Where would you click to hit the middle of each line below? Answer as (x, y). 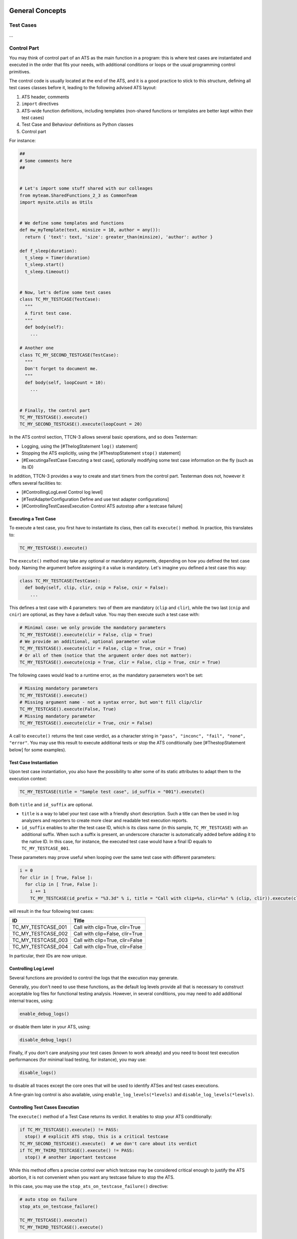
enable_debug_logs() (44, 1014)
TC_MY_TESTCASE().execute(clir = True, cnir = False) (86, 723)
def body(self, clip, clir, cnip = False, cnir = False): (97, 588)
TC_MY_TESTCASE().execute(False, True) (68, 709)
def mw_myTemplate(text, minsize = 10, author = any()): (90, 230)
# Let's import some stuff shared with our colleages (86, 189)
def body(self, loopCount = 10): (65, 383)
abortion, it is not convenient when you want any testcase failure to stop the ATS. (92, 1177)
